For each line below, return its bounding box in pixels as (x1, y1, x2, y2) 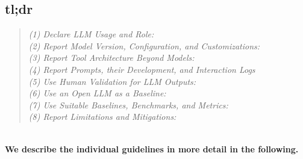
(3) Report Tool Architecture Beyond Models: (28, 51, 195, 64)
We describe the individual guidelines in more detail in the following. (5, 142, 299, 155)
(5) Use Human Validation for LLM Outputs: (28, 75, 196, 87)
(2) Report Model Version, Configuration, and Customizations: (28, 39, 260, 52)
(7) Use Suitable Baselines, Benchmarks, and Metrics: (28, 98, 228, 111)
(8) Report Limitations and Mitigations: (28, 110, 176, 123)
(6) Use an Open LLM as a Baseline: (28, 87, 166, 99)
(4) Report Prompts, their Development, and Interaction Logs (28, 63, 255, 75)
